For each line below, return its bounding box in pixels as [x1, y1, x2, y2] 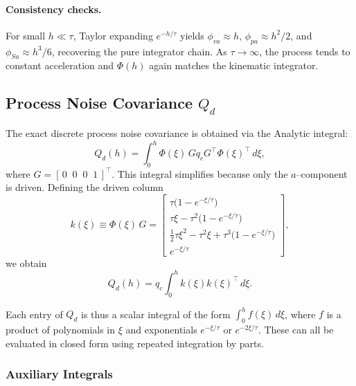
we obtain [6, 255, 47, 270]
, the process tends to [259, 44, 350, 58]
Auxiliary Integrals [6, 365, 113, 383]
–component [296, 166, 348, 181]
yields [180, 28, 204, 42]
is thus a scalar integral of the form [80, 306, 231, 321]
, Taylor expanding [73, 28, 153, 42]
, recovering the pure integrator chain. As [51, 44, 227, 58]
